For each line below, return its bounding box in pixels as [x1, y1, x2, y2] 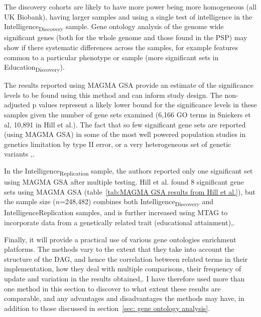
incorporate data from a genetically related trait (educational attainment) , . [4, 217, 235, 227]
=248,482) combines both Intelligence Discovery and [60, 196, 214, 208]
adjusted [4, 99, 30, 110]
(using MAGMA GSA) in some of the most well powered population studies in [4, 129, 246, 139]
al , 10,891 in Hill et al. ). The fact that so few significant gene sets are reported [4, 119, 246, 129]
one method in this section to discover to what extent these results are [4, 283, 221, 293]
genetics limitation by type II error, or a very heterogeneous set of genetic [4, 138, 231, 149]
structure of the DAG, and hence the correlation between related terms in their [4, 253, 248, 264]
